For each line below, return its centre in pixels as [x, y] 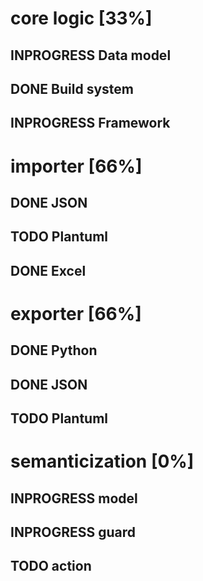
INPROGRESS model [74, 498]
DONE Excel [48, 270]
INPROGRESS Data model [91, 55]
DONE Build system [72, 88]
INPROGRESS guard [73, 532]
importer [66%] [76, 166]
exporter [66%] [76, 313]
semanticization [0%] [102, 461]
